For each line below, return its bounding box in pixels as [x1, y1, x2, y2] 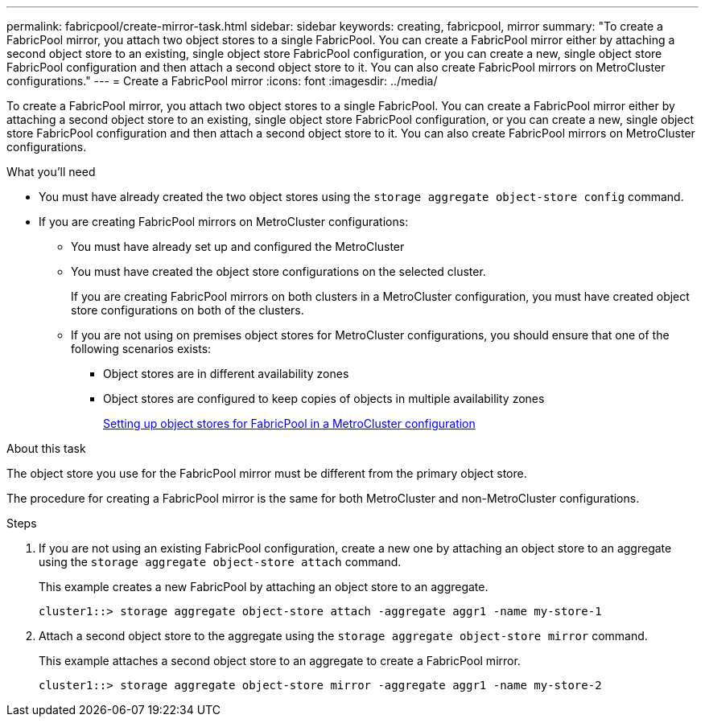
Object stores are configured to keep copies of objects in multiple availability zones [103, 392, 545, 405]
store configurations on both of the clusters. [71, 303, 304, 317]
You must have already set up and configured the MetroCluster [71, 240, 405, 253]
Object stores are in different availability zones [103, 367, 349, 380]
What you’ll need [6, 165, 96, 179]
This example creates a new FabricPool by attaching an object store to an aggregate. [39, 580, 489, 594]
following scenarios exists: [71, 342, 212, 355]
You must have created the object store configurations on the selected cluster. [71, 265, 486, 278]
